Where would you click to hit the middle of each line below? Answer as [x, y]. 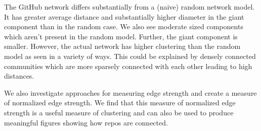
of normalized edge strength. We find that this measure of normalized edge [120, 103]
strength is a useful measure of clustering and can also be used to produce [119, 112]
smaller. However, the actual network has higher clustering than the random [122, 46]
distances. [19, 76]
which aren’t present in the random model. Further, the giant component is [121, 36]
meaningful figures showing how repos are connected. [86, 122]
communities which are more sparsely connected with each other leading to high [128, 66]
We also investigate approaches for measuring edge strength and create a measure [130, 92]
